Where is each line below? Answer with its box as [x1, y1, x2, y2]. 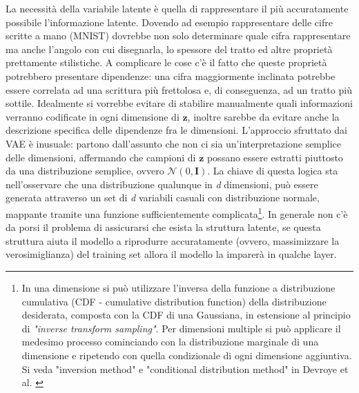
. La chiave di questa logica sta [207, 163, 338, 178]
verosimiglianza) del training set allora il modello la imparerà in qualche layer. [6, 247, 337, 261]
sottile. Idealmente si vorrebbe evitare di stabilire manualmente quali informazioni [6, 96, 353, 110]
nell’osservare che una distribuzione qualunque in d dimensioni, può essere [6, 177, 318, 191]
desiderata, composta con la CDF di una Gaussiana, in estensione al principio [21, 308, 351, 322]
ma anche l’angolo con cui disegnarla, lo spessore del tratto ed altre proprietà [6, 41, 333, 56]
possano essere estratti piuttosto [206, 150, 343, 164]
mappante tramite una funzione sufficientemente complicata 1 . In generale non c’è [6, 204, 348, 221]
